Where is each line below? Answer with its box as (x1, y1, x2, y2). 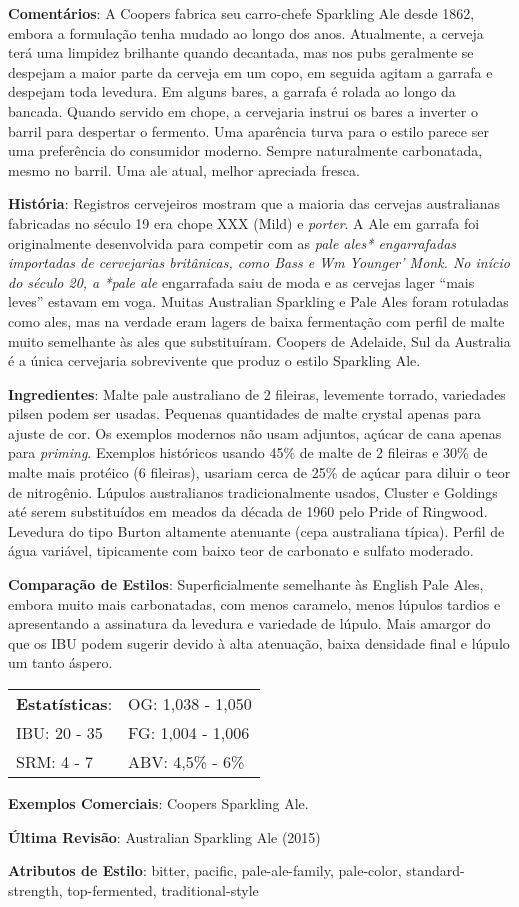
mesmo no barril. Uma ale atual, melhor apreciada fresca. (8, 159, 360, 180)
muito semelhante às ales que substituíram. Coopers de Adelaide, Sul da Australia (8, 330, 511, 351)
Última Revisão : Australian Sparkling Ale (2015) (8, 826, 321, 847)
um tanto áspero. (8, 652, 113, 673)
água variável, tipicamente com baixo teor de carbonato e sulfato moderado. (8, 540, 474, 561)
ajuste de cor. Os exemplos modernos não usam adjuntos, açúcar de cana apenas (8, 422, 502, 443)
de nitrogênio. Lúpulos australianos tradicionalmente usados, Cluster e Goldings (8, 481, 498, 502)
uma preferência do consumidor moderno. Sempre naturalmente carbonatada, (8, 140, 483, 161)
